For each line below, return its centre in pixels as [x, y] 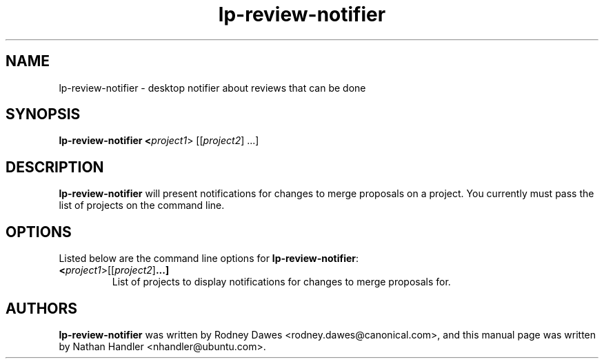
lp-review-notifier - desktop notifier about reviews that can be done [212, 88]
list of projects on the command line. [142, 205]
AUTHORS [42, 308]
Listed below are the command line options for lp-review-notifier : [209, 259]
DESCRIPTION [55, 167]
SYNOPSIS [43, 114]
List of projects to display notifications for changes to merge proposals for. [281, 282]
